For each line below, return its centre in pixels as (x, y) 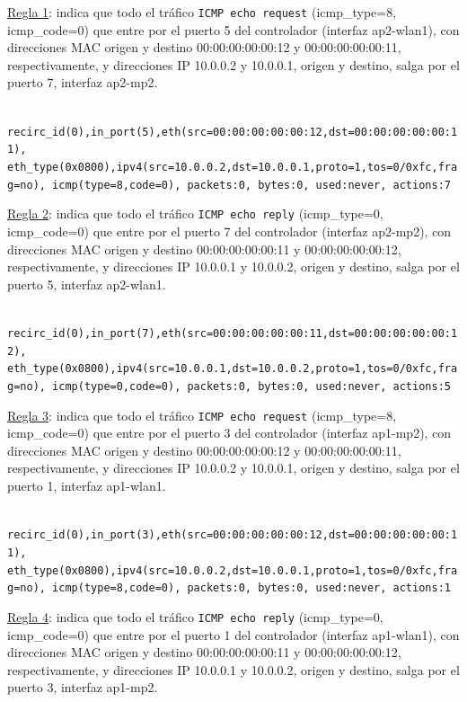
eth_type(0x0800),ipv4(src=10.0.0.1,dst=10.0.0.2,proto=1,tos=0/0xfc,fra (233, 369)
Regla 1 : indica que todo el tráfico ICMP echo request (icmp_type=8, (202, 12)
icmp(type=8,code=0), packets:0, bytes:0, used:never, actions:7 (251, 185)
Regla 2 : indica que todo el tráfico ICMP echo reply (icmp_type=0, (195, 213)
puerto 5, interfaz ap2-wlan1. (87, 284)
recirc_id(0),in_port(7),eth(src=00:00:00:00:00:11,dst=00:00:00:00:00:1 (233, 333)
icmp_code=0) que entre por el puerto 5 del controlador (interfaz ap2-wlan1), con (233, 29)
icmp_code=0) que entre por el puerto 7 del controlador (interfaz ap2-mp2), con (229, 231)
